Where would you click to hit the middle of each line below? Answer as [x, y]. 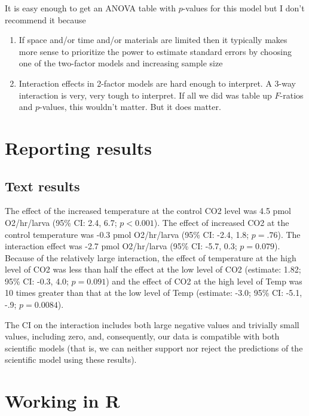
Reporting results [79, 147]
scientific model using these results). [71, 360]
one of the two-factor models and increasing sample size [121, 63]
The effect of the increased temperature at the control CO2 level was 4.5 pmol [148, 211]
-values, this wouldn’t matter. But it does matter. [130, 107]
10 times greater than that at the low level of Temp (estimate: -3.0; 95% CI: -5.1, [154, 293]
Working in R [62, 401]
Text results [42, 186]
